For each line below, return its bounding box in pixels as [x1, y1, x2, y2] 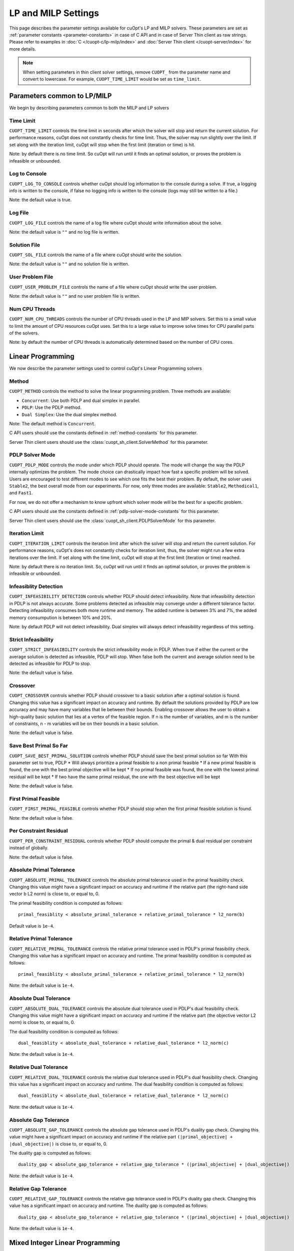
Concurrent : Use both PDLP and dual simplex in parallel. [21, 397, 140, 403]
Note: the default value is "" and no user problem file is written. [9, 293, 140, 299]
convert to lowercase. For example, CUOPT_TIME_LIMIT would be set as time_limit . [22, 76, 201, 82]
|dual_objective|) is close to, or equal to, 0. [9, 1141, 107, 1147]
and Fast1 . [9, 490, 33, 496]
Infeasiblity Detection [9, 583, 63, 590]
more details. [9, 46, 36, 52]
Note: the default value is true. [9, 197, 72, 203]
